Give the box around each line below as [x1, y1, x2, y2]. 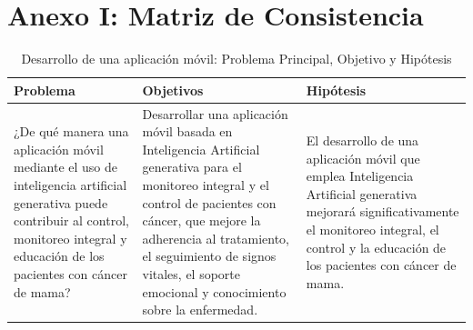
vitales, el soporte [142, 264, 241, 283]
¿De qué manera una [14, 122, 129, 141]
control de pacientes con [142, 193, 277, 212]
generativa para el [142, 157, 242, 176]
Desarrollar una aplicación [142, 104, 288, 123]
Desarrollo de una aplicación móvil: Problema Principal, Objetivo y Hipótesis [21, 49, 452, 68]
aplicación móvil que [306, 148, 420, 167]
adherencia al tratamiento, [142, 228, 289, 247]
